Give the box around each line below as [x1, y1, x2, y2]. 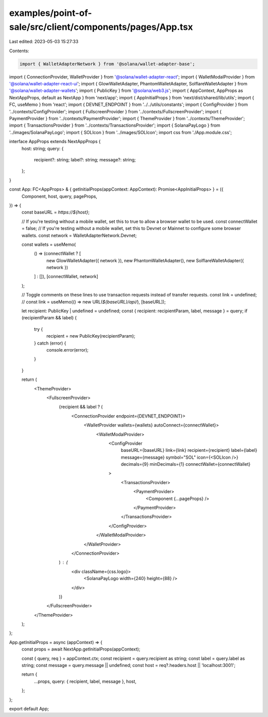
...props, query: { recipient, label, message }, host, [34, 678, 136, 684]
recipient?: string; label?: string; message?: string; [34, 157, 136, 162]
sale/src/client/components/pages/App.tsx [9, 21, 193, 32]
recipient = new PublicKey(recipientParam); [46, 333, 135, 339]
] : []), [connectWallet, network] [34, 274, 99, 280]
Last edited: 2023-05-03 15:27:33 [9, 39, 79, 45]
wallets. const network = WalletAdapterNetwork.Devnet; [21, 232, 137, 238]
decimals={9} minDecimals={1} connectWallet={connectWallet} [121, 461, 251, 467]
